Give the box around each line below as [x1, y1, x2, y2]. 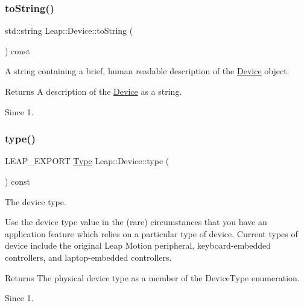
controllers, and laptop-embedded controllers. [5, 250, 172, 263]
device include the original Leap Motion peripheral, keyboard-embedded [5, 239, 271, 252]
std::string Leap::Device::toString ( [5, 24, 133, 37]
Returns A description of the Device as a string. [5, 85, 182, 97]
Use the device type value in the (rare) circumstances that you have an [5, 215, 267, 228]
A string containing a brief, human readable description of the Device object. [5, 65, 290, 77]
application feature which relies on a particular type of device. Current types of [5, 227, 298, 240]
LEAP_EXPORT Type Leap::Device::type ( [5, 155, 169, 167]
